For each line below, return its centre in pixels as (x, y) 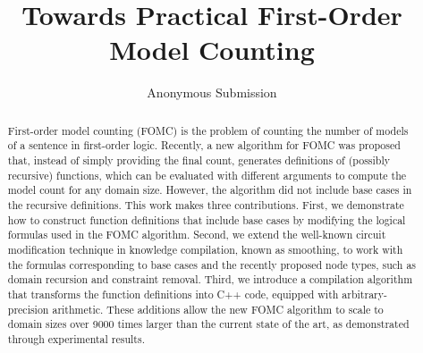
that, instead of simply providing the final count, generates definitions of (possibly (199, 160)
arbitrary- (364, 294)
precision (28, 309)
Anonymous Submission (212, 92)
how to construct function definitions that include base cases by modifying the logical (207, 219)
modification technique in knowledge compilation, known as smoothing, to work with (205, 249)
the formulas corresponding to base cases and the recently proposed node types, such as (212, 264)
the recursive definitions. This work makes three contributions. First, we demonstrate (206, 204)
